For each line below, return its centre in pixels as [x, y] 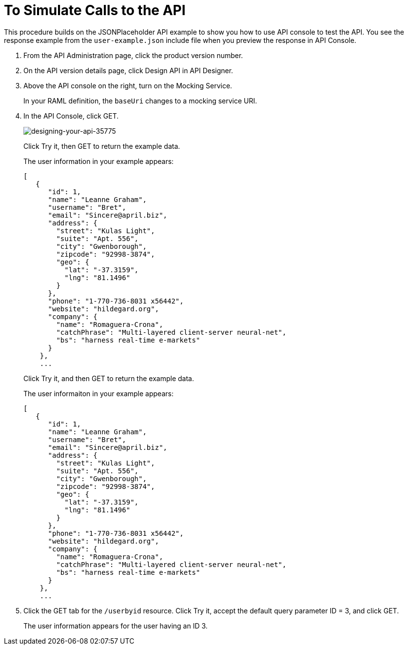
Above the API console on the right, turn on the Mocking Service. [128, 85]
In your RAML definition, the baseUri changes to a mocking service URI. [140, 101]
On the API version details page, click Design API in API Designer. [128, 70]
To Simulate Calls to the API [95, 10]
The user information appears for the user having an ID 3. [116, 626]
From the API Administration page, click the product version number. [133, 55]
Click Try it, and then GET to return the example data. [109, 378]
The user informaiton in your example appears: [98, 393]
